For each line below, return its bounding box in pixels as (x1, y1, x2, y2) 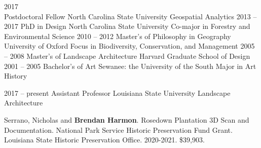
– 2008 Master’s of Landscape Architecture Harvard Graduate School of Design (4, 50, 250, 61)
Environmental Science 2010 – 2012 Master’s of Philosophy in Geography (4, 30, 231, 41)
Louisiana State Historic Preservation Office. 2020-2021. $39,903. (4, 134, 205, 145)
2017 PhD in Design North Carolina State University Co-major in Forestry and (4, 21, 250, 31)
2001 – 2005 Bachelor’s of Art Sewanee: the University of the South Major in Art (4, 60, 256, 71)
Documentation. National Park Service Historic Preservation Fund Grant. (4, 124, 233, 135)
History (4, 70, 27, 81)
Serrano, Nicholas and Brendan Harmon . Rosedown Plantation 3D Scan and (4, 114, 249, 125)
